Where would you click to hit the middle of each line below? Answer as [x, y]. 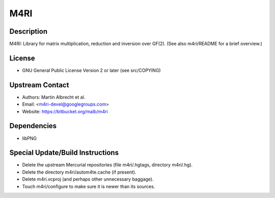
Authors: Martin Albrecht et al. [54, 97]
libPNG [30, 138]
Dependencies [33, 126]
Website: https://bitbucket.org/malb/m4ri [65, 111]
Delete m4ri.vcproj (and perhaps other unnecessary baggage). [88, 179]
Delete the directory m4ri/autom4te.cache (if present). [79, 172]
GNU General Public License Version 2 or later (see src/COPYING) [91, 70]
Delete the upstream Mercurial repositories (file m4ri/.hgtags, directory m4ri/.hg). [107, 165]
